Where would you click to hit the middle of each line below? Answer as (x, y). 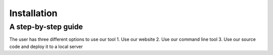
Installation (33, 13)
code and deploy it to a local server (46, 46)
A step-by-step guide (46, 27)
